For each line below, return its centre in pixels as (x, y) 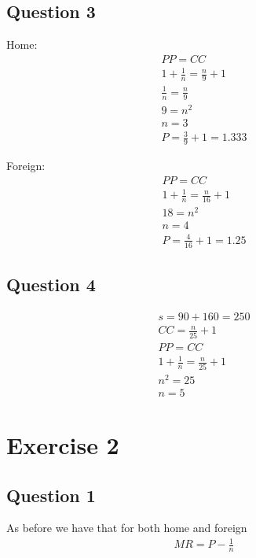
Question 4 (51, 284)
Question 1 (51, 495)
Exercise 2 (63, 444)
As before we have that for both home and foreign (127, 528)
